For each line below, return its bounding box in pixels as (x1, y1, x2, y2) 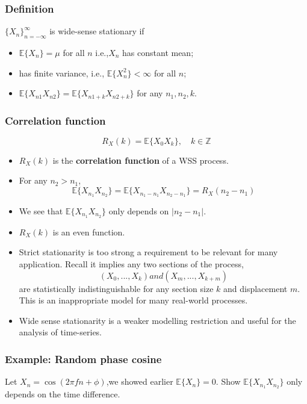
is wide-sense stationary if (49, 25, 144, 37)
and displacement (223, 282, 288, 294)
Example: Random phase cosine (5, 351, 162, 366)
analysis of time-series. (19, 326, 102, 338)
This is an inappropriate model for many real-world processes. (19, 294, 248, 306)
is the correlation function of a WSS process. (52, 154, 229, 166)
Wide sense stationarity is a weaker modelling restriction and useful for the (19, 314, 296, 326)
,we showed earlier (106, 375, 173, 388)
